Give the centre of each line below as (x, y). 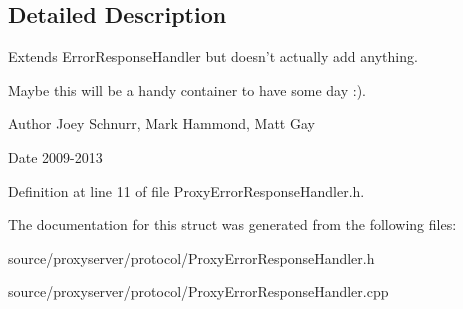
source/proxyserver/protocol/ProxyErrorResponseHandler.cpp (198, 291)
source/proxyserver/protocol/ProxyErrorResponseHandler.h (191, 257)
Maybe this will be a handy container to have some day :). (187, 89)
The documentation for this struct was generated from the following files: (232, 224)
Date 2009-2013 (55, 156)
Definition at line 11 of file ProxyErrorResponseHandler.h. (186, 190)
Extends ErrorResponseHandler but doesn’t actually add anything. (213, 56)
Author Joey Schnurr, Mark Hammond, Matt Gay (161, 123)
